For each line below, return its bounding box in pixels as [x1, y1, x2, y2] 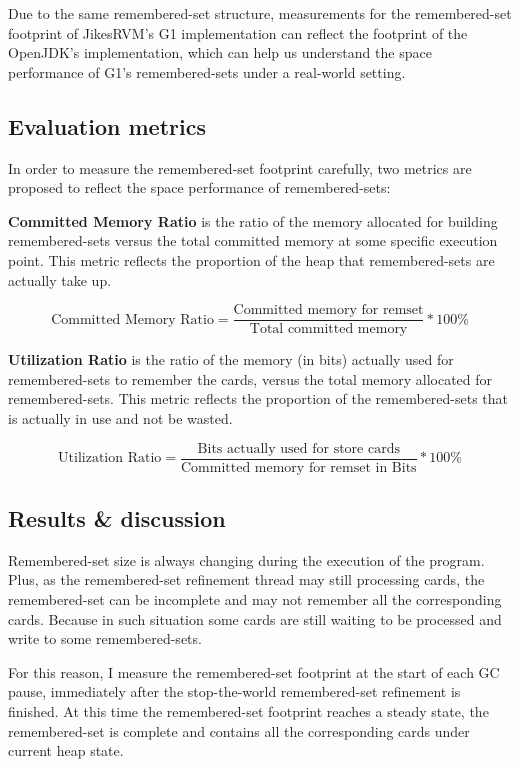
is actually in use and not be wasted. [8, 407, 233, 428]
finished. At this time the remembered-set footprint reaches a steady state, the [8, 701, 489, 721]
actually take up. [8, 269, 112, 290]
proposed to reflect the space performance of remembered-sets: [8, 177, 391, 198]
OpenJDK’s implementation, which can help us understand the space [8, 42, 432, 63]
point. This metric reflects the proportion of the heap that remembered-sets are [8, 249, 495, 270]
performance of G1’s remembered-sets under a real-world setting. [8, 61, 406, 82]
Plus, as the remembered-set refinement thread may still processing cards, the [8, 569, 485, 590]
